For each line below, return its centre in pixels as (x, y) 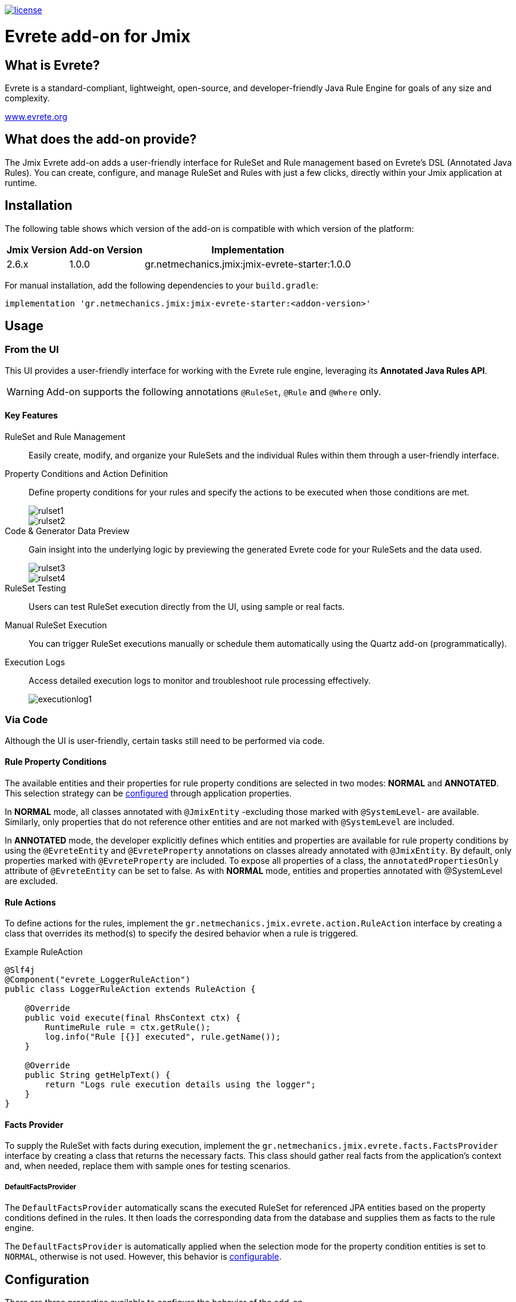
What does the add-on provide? (101, 139)
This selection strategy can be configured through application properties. (148, 793)
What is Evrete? (52, 65)
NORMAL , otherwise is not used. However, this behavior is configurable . (143, 1257)
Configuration (47, 1279)
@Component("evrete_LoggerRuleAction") (98, 980)
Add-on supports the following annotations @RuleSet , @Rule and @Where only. (214, 391)
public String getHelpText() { (98, 1075)
